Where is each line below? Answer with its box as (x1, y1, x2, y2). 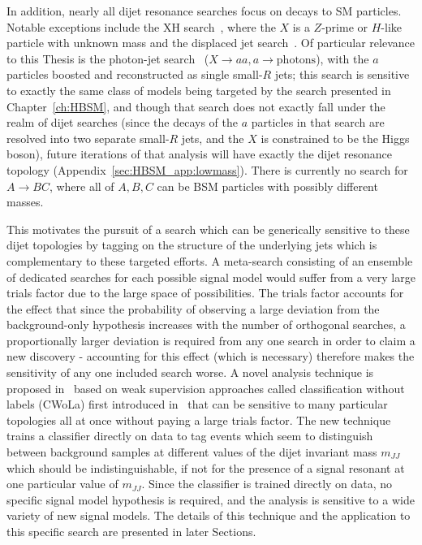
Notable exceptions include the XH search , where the (6, 18, 276, 35)
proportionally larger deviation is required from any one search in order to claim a (6, 331, 416, 348)
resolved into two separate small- (6, 129, 170, 146)
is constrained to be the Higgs (261, 129, 410, 146)
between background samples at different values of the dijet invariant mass (6, 443, 377, 461)
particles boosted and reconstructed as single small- (6, 66, 263, 83)
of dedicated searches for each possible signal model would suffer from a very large (6, 268, 416, 285)
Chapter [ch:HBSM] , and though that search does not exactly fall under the (6, 97, 385, 115)
